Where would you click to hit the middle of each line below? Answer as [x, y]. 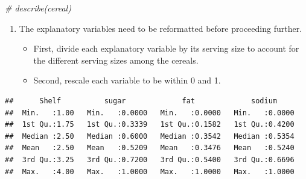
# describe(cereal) [38, 8]
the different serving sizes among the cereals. [116, 60]
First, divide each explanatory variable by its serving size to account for [166, 48]
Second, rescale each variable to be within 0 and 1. [127, 80]
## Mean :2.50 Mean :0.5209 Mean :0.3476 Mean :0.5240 [150, 148]
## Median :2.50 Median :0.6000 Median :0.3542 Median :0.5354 [150, 136]
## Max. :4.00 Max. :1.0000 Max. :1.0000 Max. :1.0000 [150, 171]
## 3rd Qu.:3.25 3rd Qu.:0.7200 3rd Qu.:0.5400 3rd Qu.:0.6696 [150, 159]
